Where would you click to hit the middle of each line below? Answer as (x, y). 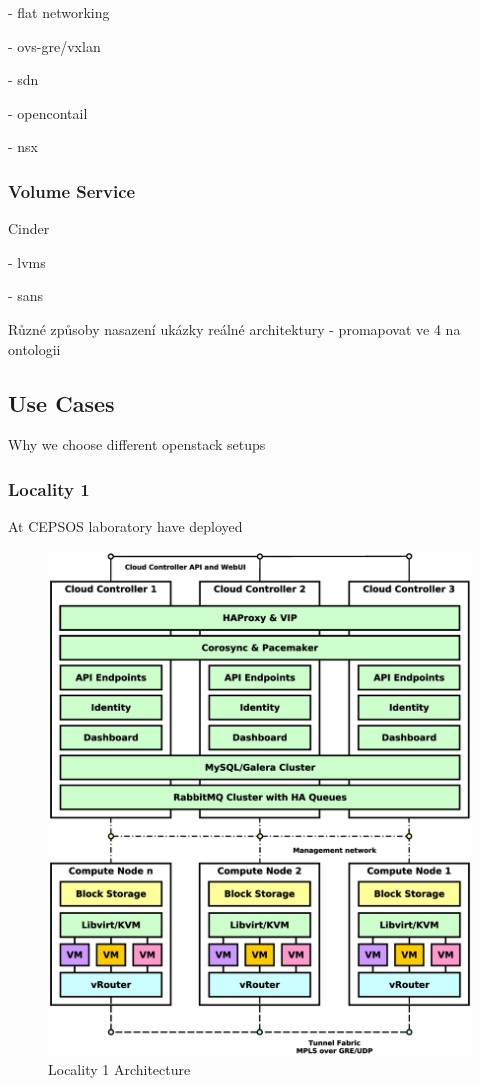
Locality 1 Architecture (119, 1069)
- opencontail (48, 112)
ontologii (34, 348)
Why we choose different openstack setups (137, 444)
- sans (26, 295)
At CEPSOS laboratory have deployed (125, 526)
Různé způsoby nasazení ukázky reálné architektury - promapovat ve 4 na (234, 328)
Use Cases (61, 402)
